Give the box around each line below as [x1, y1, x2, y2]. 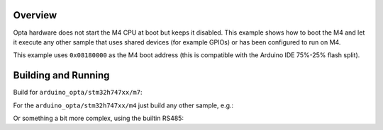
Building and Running [13, 69, 110, 81]
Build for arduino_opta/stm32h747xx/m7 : [13, 88, 143, 97]
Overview [13, 9, 57, 21]
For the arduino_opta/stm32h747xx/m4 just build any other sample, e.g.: [13, 101, 234, 110]
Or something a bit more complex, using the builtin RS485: [13, 114, 184, 122]
